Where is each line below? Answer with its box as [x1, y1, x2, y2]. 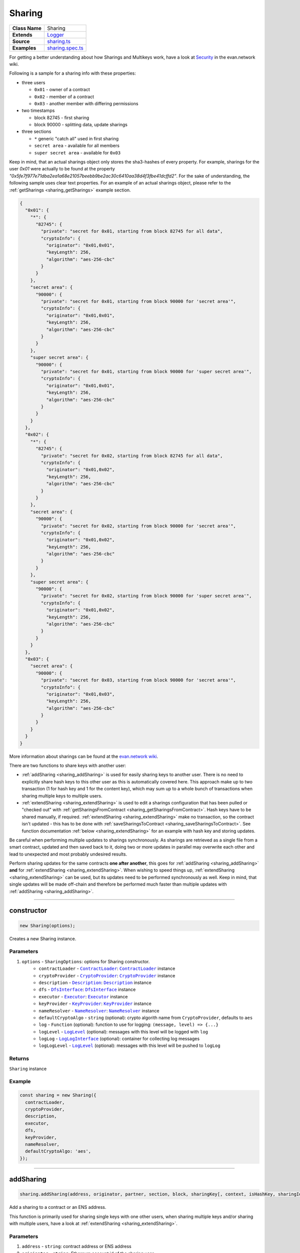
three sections [21, 128, 51, 135]
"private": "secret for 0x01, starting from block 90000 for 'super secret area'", [40, 368, 252, 374]
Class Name [12, 25, 42, 32]
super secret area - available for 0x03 [34, 149, 121, 155]
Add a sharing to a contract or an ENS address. [9, 1204, 106, 1210]
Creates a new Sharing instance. [9, 935, 76, 942]
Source [12, 38, 30, 45]
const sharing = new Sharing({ [19, 1093, 97, 1098]
